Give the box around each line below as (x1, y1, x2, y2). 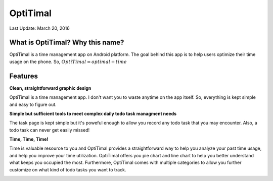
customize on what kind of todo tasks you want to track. (9, 166, 126, 172)
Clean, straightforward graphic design (9, 85, 92, 91)
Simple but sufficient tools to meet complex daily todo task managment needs (9, 110, 177, 116)
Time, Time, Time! (9, 136, 49, 142)
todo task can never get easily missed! (9, 127, 90, 133)
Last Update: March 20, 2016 (9, 25, 70, 31)
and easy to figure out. (9, 101, 57, 107)
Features (9, 72, 38, 80)
